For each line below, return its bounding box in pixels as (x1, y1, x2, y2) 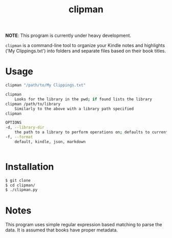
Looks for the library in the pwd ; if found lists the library (14, 96, 153, 102)
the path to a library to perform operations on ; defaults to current (14, 129, 168, 135)
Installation (5, 161, 54, 172)
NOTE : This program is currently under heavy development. (5, 32, 132, 39)
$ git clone (5, 178, 31, 183)
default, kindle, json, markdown (14, 139, 86, 144)
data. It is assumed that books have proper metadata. (5, 227, 118, 233)
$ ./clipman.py (5, 187, 38, 192)
